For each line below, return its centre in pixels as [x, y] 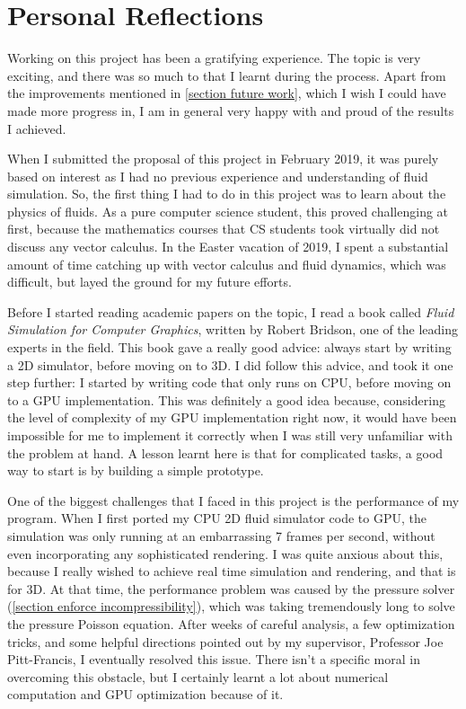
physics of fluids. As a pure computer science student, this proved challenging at [228, 211]
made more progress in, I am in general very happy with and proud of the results [231, 110]
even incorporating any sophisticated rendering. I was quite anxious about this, [225, 553]
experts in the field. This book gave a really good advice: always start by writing [229, 347]
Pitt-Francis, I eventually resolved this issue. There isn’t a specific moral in [214, 659]
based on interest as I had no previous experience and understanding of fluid [218, 176]
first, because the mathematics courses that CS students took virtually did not [224, 229]
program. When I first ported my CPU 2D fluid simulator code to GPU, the [217, 518]
